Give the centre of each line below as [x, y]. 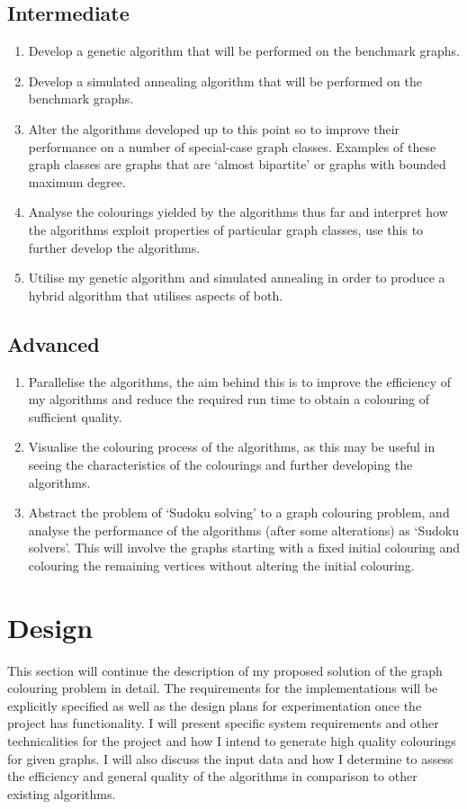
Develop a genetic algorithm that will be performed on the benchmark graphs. [244, 51]
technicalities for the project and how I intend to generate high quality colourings [232, 740]
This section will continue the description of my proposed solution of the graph [225, 670]
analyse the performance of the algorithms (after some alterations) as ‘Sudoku [243, 530]
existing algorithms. [62, 793]
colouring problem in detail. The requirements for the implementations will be [223, 688]
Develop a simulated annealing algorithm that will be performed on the [225, 81]
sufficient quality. [75, 416]
